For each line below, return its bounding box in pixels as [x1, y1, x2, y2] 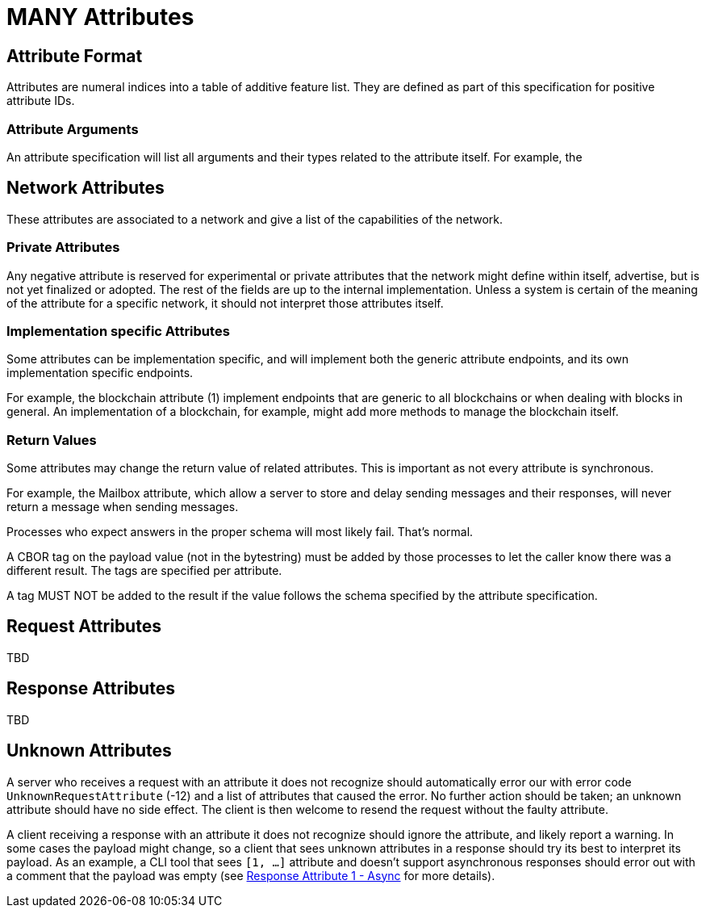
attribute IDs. [6, 94, 75, 108]
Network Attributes [6, 178, 165, 199]
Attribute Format [6, 45, 143, 66]
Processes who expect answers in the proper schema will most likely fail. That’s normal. [6, 525, 474, 539]
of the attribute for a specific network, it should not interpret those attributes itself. [6, 296, 444, 310]
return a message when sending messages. [6, 500, 239, 514]
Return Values [6, 431, 97, 448]
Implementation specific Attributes [6, 322, 230, 339]
